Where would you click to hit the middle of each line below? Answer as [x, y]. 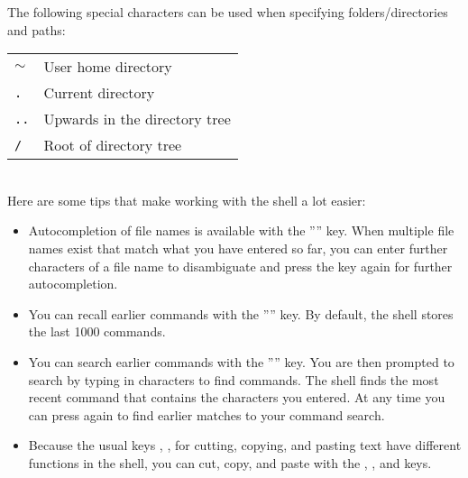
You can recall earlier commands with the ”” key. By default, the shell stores [241, 313]
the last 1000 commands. [97, 331]
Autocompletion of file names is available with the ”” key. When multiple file [241, 230]
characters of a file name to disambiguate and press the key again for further [240, 266]
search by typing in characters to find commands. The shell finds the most [234, 379]
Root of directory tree [113, 145]
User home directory [108, 67]
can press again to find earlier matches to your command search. [206, 414]
